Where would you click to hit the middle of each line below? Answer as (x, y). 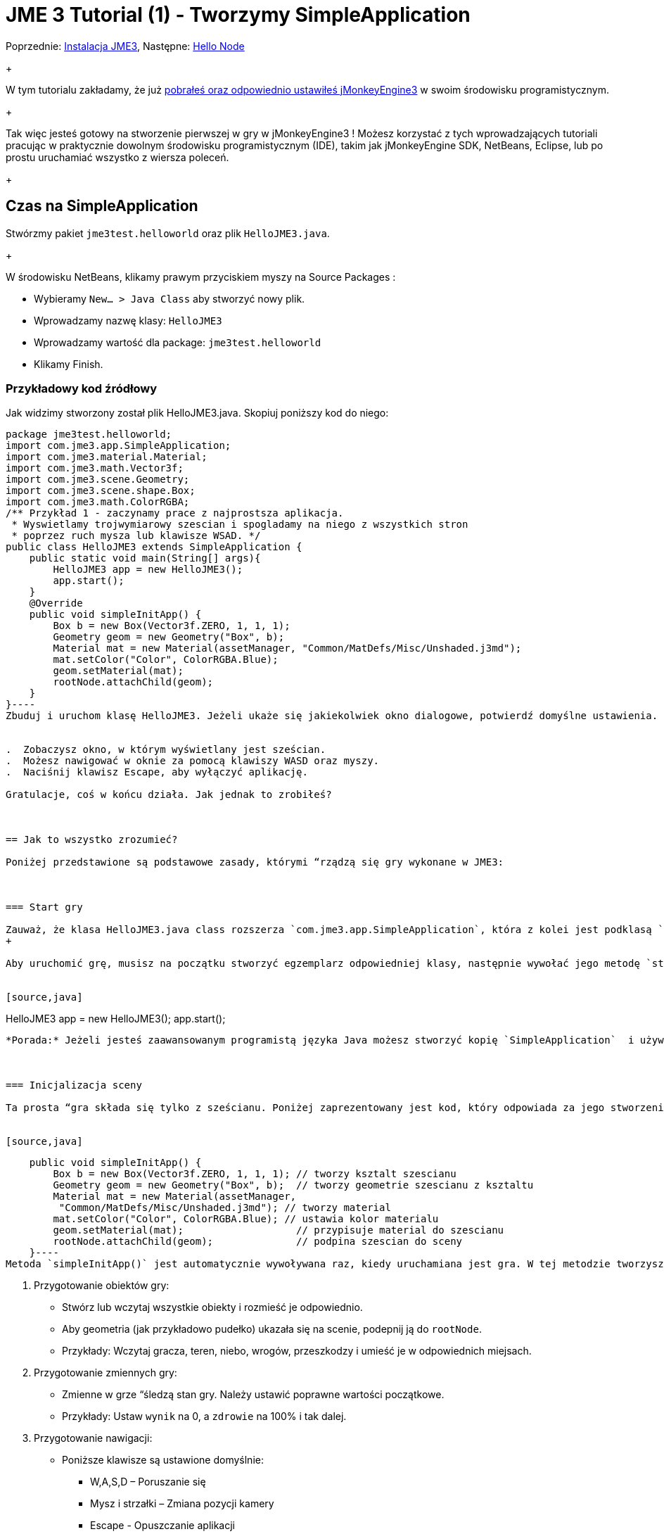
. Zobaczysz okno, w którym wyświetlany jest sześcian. (166, 750)
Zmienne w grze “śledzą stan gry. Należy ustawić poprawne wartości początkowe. (253, 1395)
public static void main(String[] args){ (145, 558)
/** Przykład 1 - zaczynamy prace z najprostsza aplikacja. (175, 513)
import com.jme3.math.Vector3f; (95, 468)
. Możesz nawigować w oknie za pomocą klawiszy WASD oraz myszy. (193, 761)
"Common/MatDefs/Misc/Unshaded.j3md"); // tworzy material (225, 1208)
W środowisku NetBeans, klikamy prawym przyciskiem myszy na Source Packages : (201, 277)
